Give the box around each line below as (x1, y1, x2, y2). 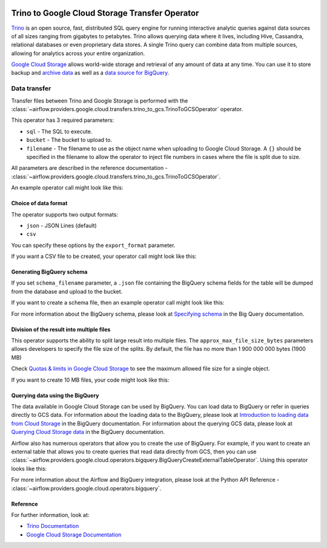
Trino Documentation (26, 523, 79, 530)
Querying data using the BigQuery (11, 391, 99, 399)
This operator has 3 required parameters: (11, 117, 114, 124)
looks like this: (11, 465, 47, 472)
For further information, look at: (11, 511, 90, 518)
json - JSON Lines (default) (26, 222, 97, 229)
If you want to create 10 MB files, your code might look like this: (11, 376, 170, 384)
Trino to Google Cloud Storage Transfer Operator (11, 8, 199, 18)
